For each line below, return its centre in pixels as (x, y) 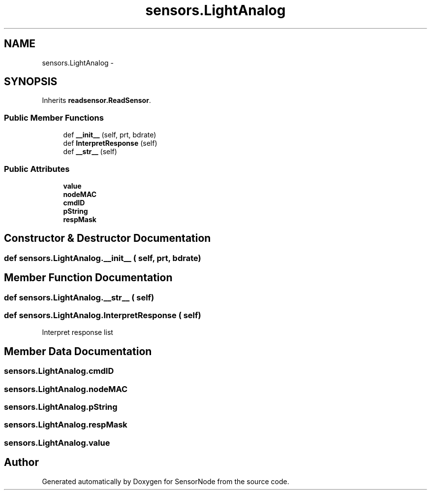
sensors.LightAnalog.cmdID (59, 371)
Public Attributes (37, 169)
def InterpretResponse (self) (110, 143)
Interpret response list (77, 332)
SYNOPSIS (31, 82)
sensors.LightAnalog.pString (61, 407)
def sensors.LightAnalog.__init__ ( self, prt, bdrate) (103, 258)
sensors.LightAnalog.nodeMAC (66, 389)
